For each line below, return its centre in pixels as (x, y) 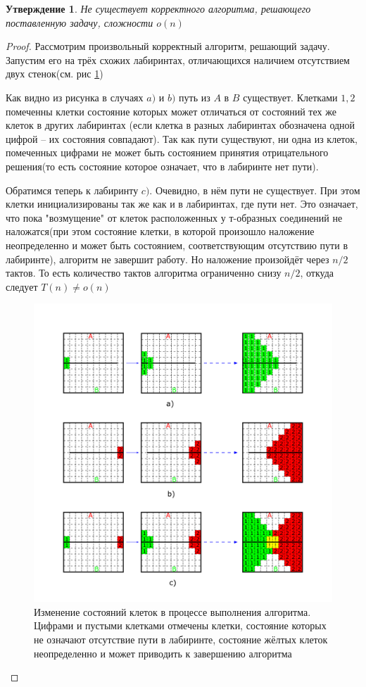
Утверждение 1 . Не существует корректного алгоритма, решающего (158, 8)
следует (22, 286)
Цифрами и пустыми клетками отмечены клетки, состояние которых (180, 625)
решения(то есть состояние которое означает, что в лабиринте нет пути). (162, 166)
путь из (195, 97)
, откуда (317, 273)
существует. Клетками (290, 97)
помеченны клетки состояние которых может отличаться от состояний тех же (171, 111)
